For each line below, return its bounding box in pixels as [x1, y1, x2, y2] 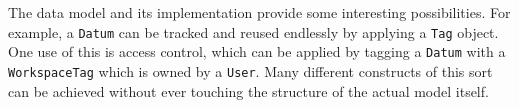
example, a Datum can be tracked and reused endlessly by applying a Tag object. [8, 21, 499, 42]
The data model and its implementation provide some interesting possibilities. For [8, 2, 511, 22]
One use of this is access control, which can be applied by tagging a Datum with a [8, 41, 506, 62]
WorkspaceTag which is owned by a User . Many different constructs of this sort [8, 60, 493, 81]
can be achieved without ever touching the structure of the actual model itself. [8, 80, 489, 101]
